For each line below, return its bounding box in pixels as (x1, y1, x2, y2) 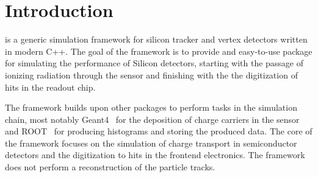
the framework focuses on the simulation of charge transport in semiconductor (5, 136, 297, 149)
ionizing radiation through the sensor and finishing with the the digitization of (5, 68, 298, 81)
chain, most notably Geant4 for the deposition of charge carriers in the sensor (5, 113, 300, 125)
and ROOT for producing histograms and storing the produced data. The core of (5, 125, 313, 137)
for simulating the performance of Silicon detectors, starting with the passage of (5, 57, 304, 69)
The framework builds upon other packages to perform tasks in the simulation (5, 101, 297, 114)
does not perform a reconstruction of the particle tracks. (5, 161, 215, 173)
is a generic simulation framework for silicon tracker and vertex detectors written (5, 33, 308, 46)
